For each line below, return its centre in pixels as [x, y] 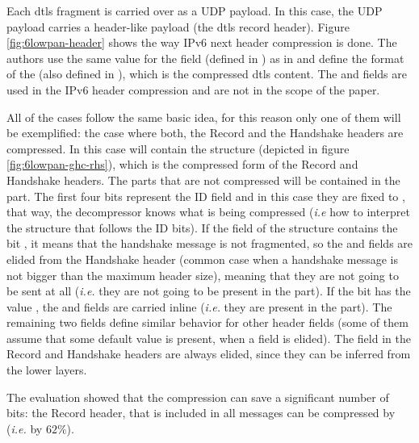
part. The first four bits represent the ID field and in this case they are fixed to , [206, 196]
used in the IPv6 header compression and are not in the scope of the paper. [193, 89]
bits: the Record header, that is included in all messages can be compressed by [201, 413]
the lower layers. [47, 370]
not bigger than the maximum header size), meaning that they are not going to [203, 275]
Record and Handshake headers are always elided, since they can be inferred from [209, 354]
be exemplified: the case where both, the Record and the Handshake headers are [205, 133]
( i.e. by [25, 428]
